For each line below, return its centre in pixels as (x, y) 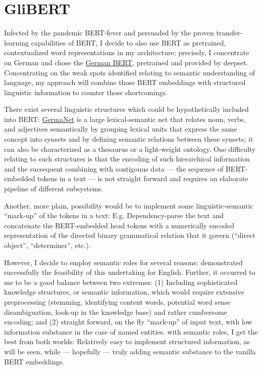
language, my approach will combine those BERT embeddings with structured (125, 82)
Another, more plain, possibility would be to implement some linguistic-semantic (129, 205)
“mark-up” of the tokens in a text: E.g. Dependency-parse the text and (114, 215)
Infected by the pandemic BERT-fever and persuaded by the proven (109, 33)
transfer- (229, 33)
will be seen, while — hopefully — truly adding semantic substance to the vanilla (130, 351)
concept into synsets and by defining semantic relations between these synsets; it (129, 139)
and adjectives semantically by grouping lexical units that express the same (121, 129)
